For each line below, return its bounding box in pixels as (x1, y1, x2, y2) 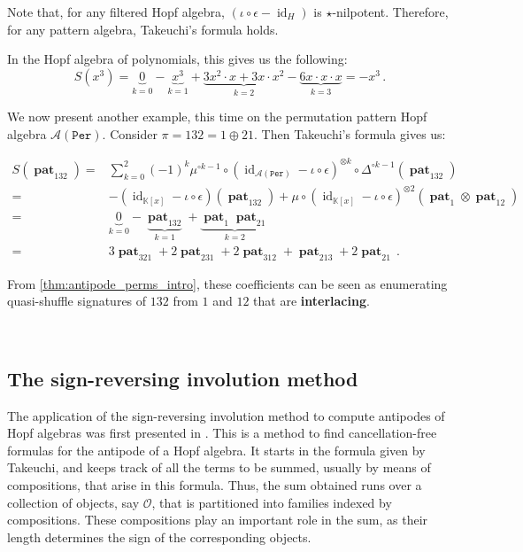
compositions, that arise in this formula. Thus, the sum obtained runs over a (7, 475, 422, 494)
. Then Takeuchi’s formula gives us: (254, 124, 446, 143)
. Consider (102, 124, 158, 143)
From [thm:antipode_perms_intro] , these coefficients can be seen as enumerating (7, 274, 448, 292)
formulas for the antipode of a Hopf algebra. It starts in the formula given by (7, 440, 426, 459)
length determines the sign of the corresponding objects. (7, 527, 311, 546)
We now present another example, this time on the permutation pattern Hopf (7, 107, 427, 126)
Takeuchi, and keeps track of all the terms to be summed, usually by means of (7, 458, 431, 477)
